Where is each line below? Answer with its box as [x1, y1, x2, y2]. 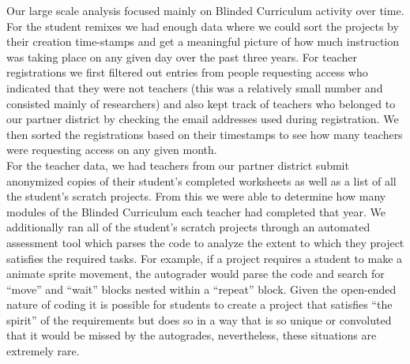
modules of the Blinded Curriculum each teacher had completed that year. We [6, 203, 386, 220]
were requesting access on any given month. [6, 141, 217, 158]
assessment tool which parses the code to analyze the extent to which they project [6, 234, 404, 250]
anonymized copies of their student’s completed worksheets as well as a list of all [6, 172, 397, 189]
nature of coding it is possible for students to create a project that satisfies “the [6, 296, 393, 313]
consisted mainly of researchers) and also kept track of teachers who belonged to [6, 95, 396, 111]
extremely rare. [6, 343, 80, 359]
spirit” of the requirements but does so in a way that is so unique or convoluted [6, 311, 392, 328]
